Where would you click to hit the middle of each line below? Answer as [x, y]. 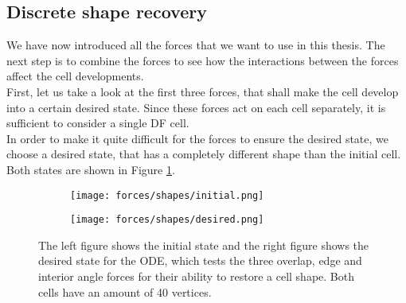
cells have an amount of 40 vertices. [125, 291]
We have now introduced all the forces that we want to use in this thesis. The [196, 45]
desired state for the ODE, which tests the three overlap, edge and [200, 260]
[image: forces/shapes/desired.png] [167, 220]
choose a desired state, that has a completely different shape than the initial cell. [204, 154]
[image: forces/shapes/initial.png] [167, 195]
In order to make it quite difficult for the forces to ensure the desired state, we [197, 138]
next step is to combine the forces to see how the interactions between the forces [203, 60]
